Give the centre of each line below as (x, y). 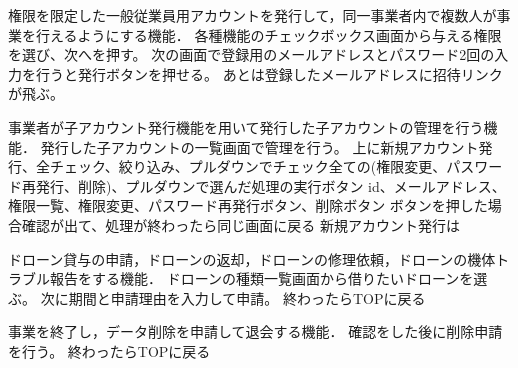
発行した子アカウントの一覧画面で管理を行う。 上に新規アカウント (259, 146)
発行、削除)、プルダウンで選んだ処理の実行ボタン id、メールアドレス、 (270, 185)
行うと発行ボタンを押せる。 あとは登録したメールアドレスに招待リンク (269, 73)
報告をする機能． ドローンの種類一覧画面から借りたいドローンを (261, 278)
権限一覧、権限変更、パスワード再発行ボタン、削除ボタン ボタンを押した (248, 205)
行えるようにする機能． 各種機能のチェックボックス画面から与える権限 (268, 34)
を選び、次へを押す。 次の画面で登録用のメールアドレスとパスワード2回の (251, 54)
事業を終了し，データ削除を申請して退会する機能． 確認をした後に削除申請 (255, 331)
